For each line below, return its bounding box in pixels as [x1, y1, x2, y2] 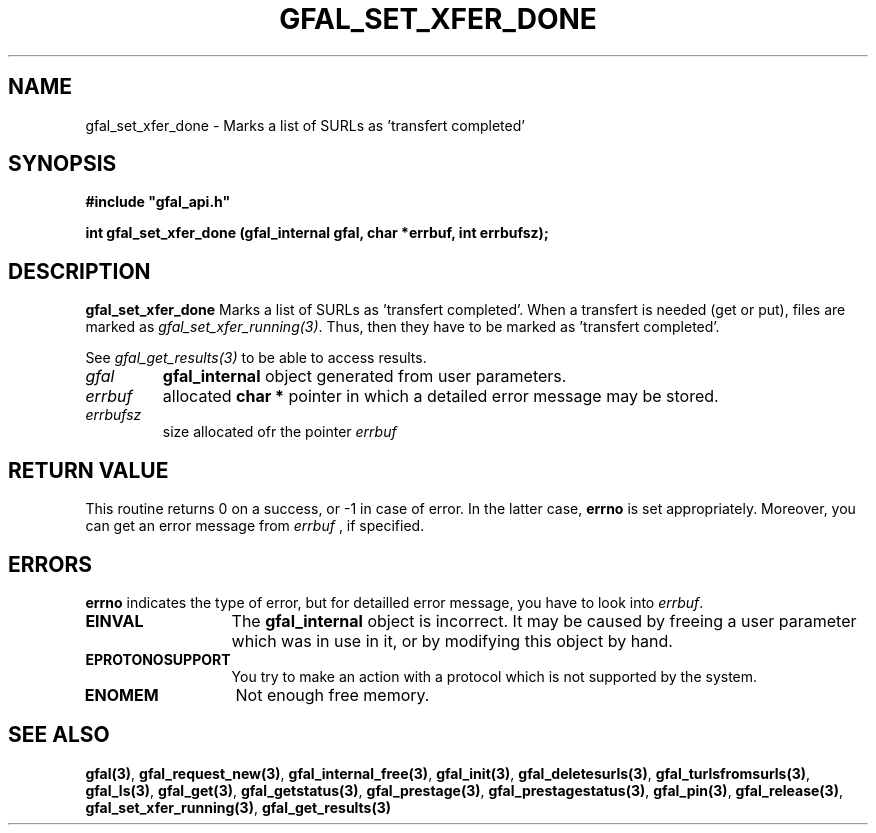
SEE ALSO [8, 722, 110, 748]
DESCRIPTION [8, 258, 151, 284]
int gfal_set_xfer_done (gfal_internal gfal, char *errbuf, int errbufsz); [85, 224, 549, 242]
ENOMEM [84, 684, 159, 705]
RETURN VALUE [8, 457, 169, 483]
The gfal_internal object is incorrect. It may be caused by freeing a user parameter [231, 610, 857, 631]
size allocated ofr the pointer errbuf [162, 423, 397, 441]
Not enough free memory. [235, 684, 430, 705]
